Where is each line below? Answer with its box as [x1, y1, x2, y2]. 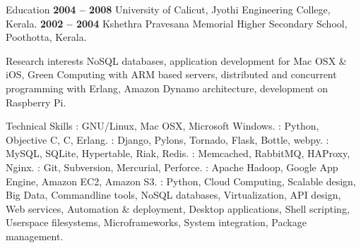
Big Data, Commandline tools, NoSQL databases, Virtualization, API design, [6, 187, 341, 202]
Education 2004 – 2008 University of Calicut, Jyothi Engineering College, [6, 2, 331, 16]
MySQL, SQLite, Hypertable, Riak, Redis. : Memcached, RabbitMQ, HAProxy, [6, 146, 350, 161]
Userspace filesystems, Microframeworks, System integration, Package [6, 215, 307, 230]
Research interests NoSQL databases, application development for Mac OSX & [6, 53, 347, 68]
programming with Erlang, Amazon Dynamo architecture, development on [6, 80, 328, 95]
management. [6, 228, 64, 243]
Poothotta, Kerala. [6, 30, 87, 44]
